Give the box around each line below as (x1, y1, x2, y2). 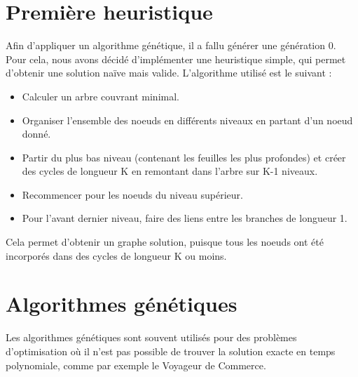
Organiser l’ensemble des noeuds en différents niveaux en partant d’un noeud (22, 112, 353, 127)
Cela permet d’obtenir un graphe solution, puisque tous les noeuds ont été (6, 234, 324, 249)
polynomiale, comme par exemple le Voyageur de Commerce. (6, 357, 266, 372)
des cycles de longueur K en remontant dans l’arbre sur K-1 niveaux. (22, 164, 318, 178)
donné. (22, 126, 51, 141)
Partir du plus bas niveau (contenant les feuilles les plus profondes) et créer (22, 150, 346, 164)
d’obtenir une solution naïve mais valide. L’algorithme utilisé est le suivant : (6, 65, 332, 80)
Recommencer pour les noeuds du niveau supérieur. (22, 187, 243, 201)
